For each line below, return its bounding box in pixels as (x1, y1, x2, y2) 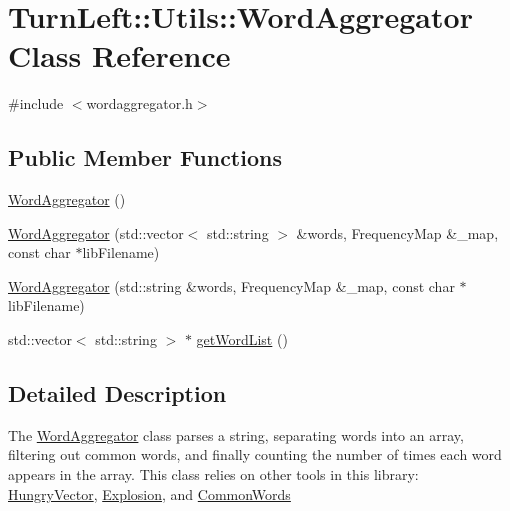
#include (8, 93, 64, 114)
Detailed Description (8, 378, 227, 409)
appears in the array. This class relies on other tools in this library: (8, 464, 419, 485)
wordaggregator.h (86, 93, 193, 114)
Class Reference (8, 35, 231, 76)
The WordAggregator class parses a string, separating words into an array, (8, 424, 464, 445)
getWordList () (196, 329, 288, 350)
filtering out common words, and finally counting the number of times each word (8, 444, 502, 465)
